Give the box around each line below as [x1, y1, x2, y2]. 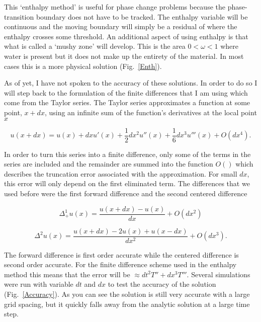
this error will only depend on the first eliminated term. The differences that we [4, 178, 250, 189]
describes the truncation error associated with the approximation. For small [4, 168, 237, 179]
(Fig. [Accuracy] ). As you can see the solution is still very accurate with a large [4, 289, 250, 299]
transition [4, 11, 34, 22]
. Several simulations [187, 269, 250, 279]
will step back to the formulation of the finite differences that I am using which [4, 87, 248, 98]
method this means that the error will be [4, 269, 130, 279]
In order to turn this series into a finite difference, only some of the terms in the [4, 148, 251, 159]
